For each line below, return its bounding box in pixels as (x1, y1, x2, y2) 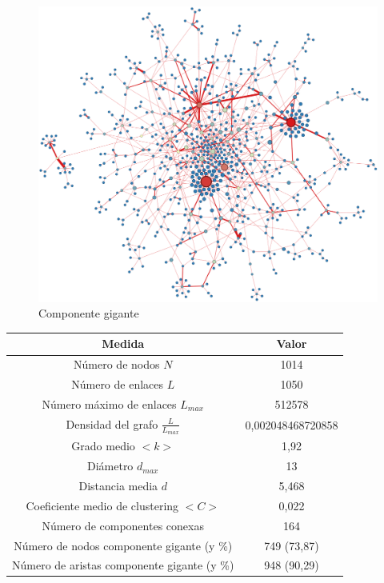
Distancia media (78, 477, 158, 493)
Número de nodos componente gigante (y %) (14, 537, 233, 553)
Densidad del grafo (66, 415, 158, 432)
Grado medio (71, 437, 135, 454)
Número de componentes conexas (42, 517, 204, 533)
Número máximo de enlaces (42, 395, 177, 412)
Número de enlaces (71, 376, 164, 393)
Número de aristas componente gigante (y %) (12, 557, 234, 573)
